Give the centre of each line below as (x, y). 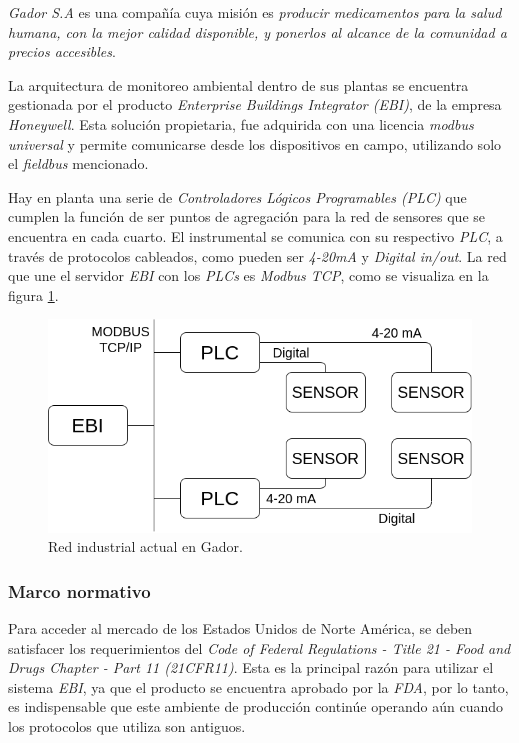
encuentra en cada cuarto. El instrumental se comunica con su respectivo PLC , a (255, 235)
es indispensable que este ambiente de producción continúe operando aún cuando (256, 706)
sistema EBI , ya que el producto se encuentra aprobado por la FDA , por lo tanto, (258, 686)
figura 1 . (33, 294)
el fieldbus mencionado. (78, 163)
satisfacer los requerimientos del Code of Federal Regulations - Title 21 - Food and (259, 647)
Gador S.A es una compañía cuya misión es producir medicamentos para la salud (255, 12)
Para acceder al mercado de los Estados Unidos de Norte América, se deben (240, 628)
